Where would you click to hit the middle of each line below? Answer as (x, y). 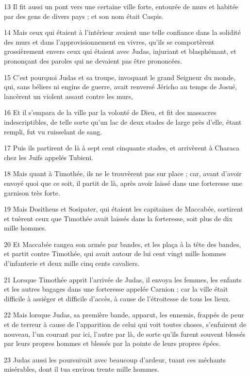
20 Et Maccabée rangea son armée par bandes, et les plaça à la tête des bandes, (123, 244)
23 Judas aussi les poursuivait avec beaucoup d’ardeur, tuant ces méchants (115, 359)
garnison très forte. (32, 192)
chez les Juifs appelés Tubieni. (49, 157)
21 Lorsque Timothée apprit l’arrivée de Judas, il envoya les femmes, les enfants (123, 279)
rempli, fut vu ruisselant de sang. (53, 131)
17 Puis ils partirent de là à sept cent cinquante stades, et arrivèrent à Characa (122, 148)
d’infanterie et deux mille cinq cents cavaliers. (72, 263)
